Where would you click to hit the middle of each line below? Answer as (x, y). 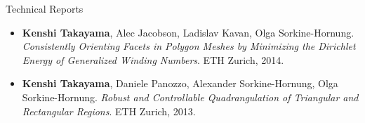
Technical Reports (45, 8)
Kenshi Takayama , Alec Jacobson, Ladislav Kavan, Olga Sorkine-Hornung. (188, 32)
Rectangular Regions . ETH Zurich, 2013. (109, 111)
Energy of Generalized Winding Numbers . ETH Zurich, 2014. (153, 59)
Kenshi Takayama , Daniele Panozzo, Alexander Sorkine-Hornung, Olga (180, 83)
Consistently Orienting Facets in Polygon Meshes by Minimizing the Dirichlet (189, 46)
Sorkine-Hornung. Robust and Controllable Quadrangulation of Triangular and (190, 97)
